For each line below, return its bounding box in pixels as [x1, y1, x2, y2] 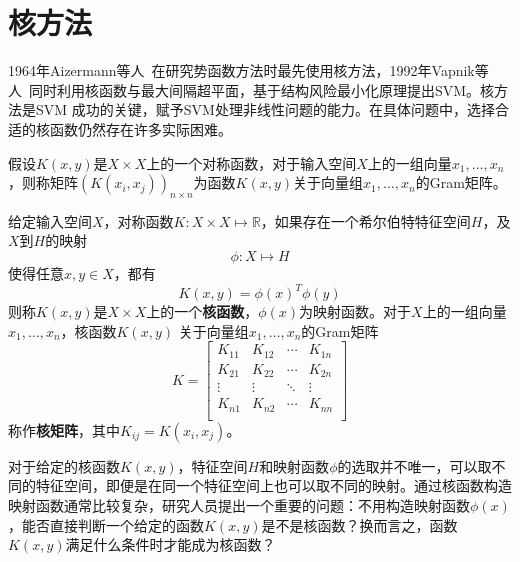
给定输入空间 [8, 210, 92, 231]
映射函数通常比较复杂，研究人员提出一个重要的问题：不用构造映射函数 [8, 495, 470, 516]
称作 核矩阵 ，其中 [8, 419, 120, 440]
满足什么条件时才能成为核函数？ [65, 534, 276, 555]
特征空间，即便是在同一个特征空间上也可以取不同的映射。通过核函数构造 [35, 475, 512, 496]
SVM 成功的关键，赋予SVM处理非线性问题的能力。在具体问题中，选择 [35, 99, 495, 120]
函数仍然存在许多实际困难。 [49, 118, 232, 139]
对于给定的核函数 [8, 455, 120, 476]
